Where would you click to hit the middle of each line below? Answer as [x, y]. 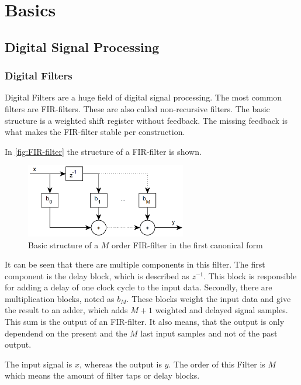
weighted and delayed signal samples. [222, 310]
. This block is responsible [250, 275]
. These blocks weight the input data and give [209, 298]
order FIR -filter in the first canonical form [187, 244]
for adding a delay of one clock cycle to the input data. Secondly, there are [139, 287]
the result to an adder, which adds [66, 310]
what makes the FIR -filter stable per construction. [95, 132]
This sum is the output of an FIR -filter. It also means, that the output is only [145, 322]
